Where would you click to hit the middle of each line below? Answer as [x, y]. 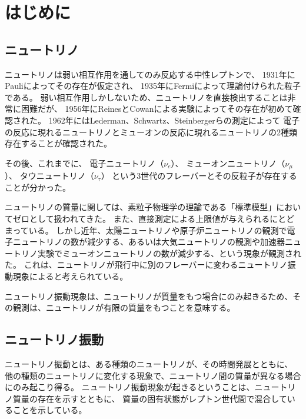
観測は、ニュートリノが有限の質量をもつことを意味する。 [124, 307]
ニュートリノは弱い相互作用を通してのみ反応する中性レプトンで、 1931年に [150, 74]
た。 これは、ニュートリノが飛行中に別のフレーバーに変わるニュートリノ [146, 265]
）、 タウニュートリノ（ [49, 176]
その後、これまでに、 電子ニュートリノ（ [84, 163]
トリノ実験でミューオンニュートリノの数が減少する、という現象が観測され [157, 253]
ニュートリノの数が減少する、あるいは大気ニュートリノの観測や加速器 [149, 242]
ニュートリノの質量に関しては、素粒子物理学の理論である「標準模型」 [141, 207]
